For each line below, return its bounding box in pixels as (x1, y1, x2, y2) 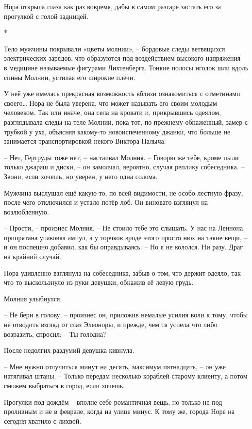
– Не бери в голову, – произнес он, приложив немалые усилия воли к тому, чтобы (4, 310, 248, 320)
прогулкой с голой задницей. (4, 11, 89, 21)
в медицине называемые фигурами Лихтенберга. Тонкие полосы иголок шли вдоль (4, 62, 249, 72)
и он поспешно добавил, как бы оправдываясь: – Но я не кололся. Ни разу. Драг (4, 242, 243, 252)
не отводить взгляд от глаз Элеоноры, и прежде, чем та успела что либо (4, 319, 218, 330)
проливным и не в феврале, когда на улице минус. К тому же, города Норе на (4, 406, 235, 416)
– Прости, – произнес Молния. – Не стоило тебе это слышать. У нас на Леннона (4, 223, 243, 233)
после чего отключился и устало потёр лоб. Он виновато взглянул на (4, 197, 208, 207)
